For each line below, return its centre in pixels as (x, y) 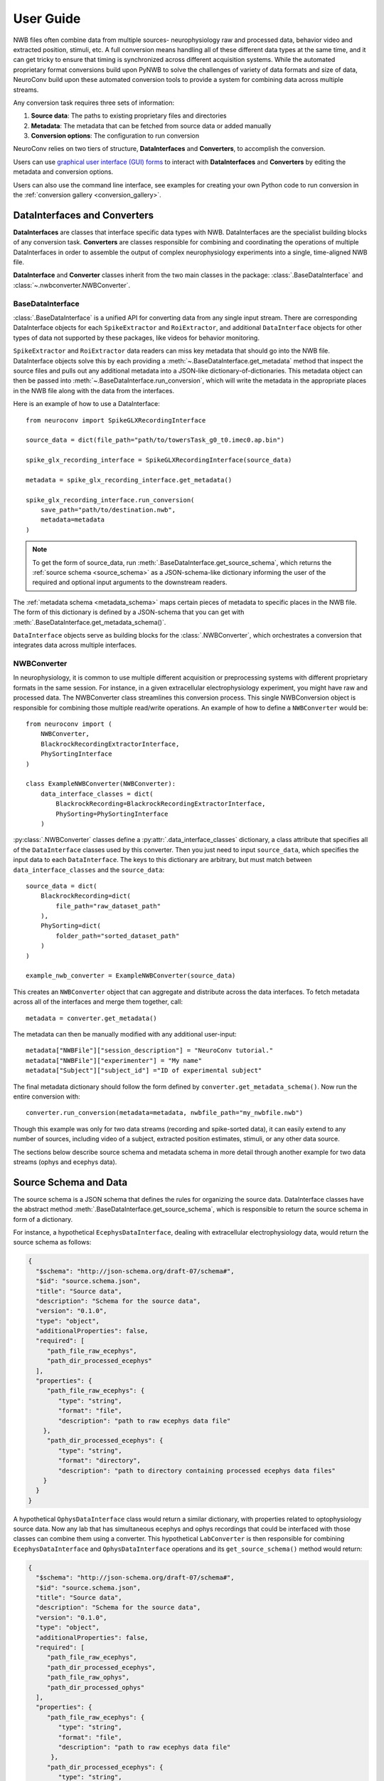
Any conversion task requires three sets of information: (94, 103)
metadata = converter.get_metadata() (92, 1018)
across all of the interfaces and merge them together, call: (98, 1002)
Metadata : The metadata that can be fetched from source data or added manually (151, 125)
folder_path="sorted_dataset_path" (118, 936)
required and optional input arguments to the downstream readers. (130, 582)
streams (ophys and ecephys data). (65, 1162)
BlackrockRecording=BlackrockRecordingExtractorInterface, (161, 804)
